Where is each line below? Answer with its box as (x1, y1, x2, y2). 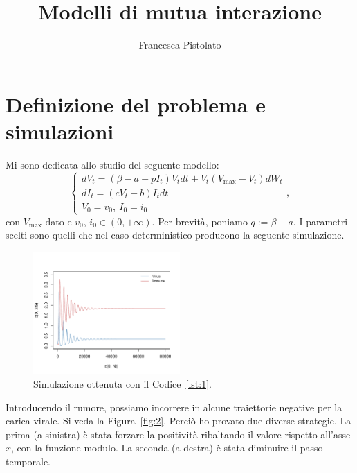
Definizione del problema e (6, 89, 266, 118)
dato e (45, 214, 72, 228)
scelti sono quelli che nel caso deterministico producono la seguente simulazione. (6, 227, 345, 242)
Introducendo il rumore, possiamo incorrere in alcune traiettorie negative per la (6, 399, 342, 414)
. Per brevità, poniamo (152, 214, 248, 228)
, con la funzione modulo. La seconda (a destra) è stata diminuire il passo (11, 440, 323, 455)
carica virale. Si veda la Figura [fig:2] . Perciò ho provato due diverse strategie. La (6, 413, 351, 428)
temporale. (6, 454, 51, 468)
